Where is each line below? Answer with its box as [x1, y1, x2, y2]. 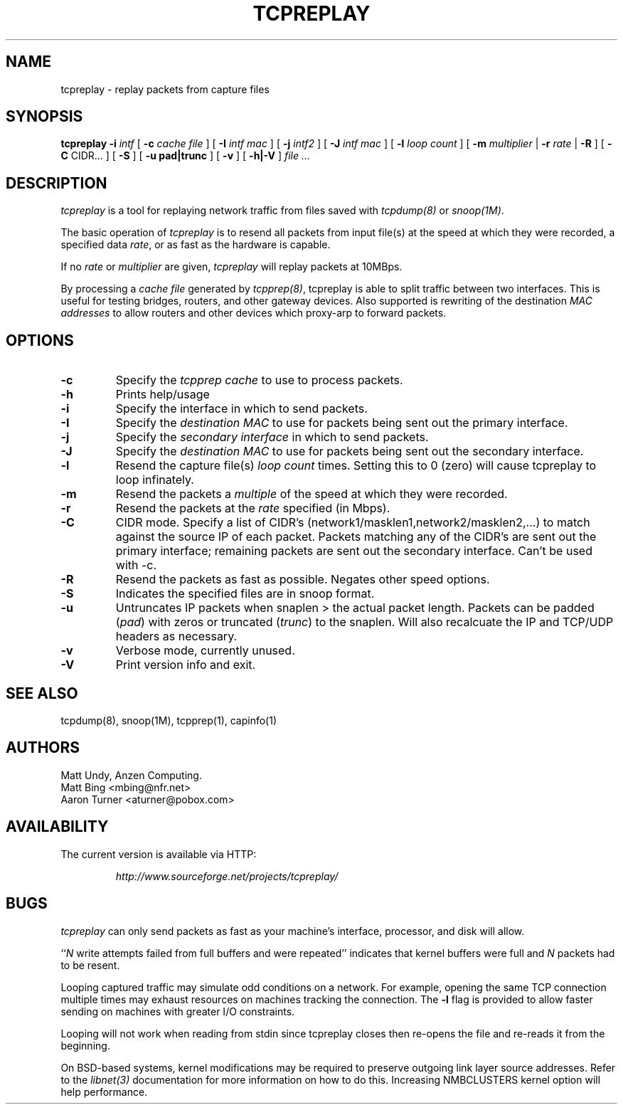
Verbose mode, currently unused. [115, 643, 295, 658]
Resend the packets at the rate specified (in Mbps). [115, 501, 390, 516]
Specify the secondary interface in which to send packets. [115, 430, 429, 445]
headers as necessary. [115, 629, 238, 644]
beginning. [60, 1039, 110, 1052]
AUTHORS [6, 739, 80, 757]
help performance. [60, 1085, 148, 1098]
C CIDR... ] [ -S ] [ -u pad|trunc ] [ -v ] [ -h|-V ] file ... [60, 149, 311, 162]
